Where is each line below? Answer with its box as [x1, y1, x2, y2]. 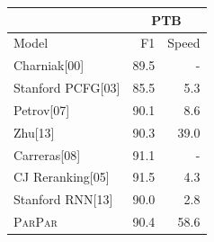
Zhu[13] [13, 122, 55, 141]
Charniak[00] [13, 56, 85, 75]
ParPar [13, 212, 58, 231]
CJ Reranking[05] [13, 167, 110, 186]
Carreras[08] [13, 145, 81, 164]
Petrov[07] [13, 100, 70, 119]
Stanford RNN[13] [13, 190, 113, 209]
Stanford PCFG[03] [13, 78, 120, 97]
